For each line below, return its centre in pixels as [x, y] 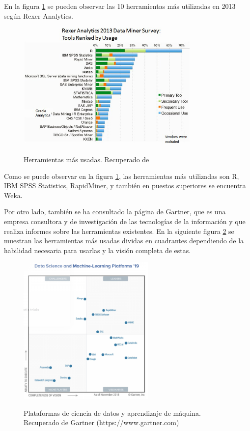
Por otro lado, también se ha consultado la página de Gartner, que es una [115, 212]
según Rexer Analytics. [39, 15]
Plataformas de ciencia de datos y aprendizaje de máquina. [112, 413]
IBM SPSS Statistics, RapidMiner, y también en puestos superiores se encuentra [125, 186]
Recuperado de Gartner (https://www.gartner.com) [101, 422]
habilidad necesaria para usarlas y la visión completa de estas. [97, 250]
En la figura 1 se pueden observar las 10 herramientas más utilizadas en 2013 [120, 6]
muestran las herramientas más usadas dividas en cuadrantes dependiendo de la [124, 241]
